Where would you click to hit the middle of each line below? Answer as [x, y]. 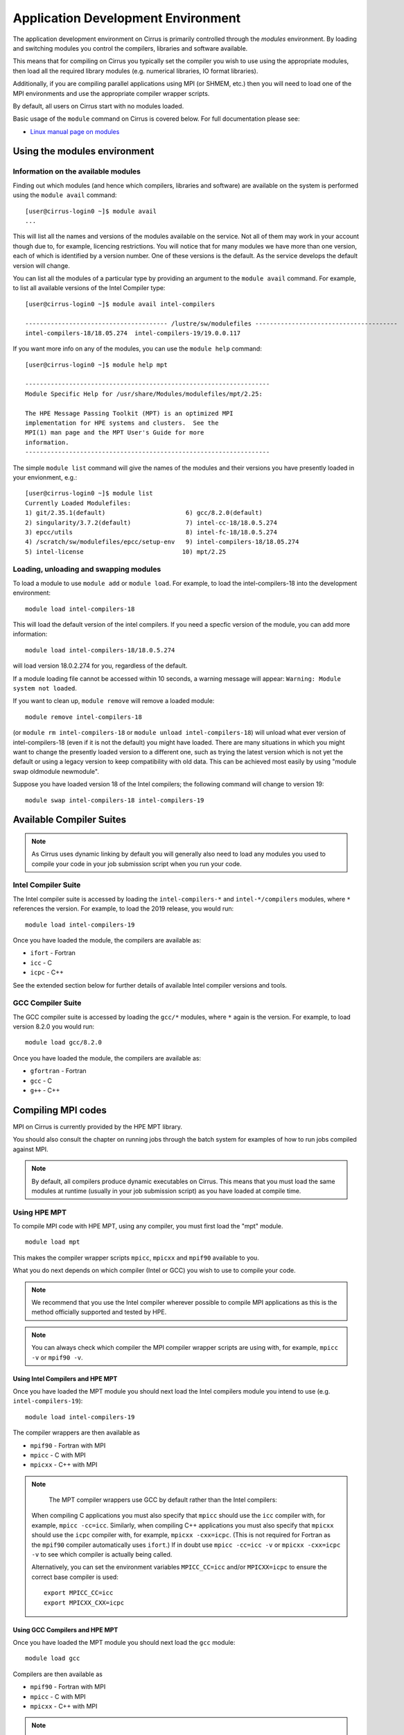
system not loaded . [45, 688]
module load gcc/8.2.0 [64, 1042]
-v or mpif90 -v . [57, 1357]
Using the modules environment [84, 152]
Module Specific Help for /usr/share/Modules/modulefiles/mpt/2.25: [144, 393]
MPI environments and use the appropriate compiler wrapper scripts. [111, 93]
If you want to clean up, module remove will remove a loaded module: [114, 701]
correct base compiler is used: [75, 1577]
